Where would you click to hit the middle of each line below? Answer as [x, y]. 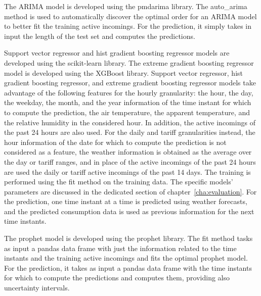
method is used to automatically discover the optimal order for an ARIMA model [130, 16]
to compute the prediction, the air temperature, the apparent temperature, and [127, 112]
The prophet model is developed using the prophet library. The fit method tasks [128, 238]
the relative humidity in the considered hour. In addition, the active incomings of [130, 122]
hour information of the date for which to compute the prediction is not [115, 142]
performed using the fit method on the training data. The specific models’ [119, 182]
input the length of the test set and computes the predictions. [100, 36]
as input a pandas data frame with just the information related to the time [120, 248]
